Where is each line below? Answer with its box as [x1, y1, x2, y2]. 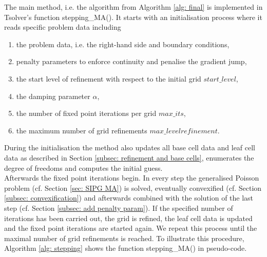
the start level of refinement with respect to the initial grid [16, 73, 201, 84]
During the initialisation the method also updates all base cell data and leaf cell [4, 142, 256, 153]
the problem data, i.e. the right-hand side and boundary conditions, [16, 38, 230, 49]
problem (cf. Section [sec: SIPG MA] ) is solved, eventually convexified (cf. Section [4, 182, 262, 193]
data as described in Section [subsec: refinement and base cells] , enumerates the [4, 152, 254, 163]
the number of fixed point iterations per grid [16, 108, 157, 118]
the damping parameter [16, 90, 90, 101]
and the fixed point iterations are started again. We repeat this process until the [4, 223, 257, 233]
